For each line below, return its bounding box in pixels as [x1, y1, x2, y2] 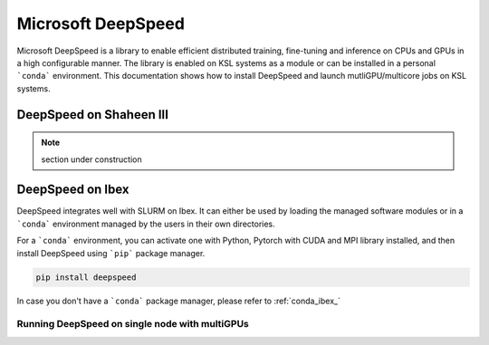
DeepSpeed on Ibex [16, 182, 129, 197]
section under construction [41, 154, 142, 165]
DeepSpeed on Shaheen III [16, 107, 169, 122]
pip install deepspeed [35, 272, 137, 283]
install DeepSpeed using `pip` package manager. [16, 247, 206, 258]
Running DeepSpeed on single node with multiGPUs [16, 318, 249, 331]
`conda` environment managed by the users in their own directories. [16, 218, 275, 229]
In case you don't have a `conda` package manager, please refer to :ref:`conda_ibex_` [16, 295, 341, 306]
